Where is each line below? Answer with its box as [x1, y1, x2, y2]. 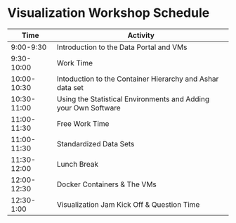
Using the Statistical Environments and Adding [56, 94, 209, 103]
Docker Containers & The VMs [56, 179, 157, 189]
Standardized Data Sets [56, 139, 135, 148]
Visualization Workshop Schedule [7, 5, 210, 21]
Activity [127, 30, 155, 40]
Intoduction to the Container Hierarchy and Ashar [56, 74, 219, 84]
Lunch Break [56, 159, 99, 169]
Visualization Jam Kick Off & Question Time [56, 199, 200, 209]
